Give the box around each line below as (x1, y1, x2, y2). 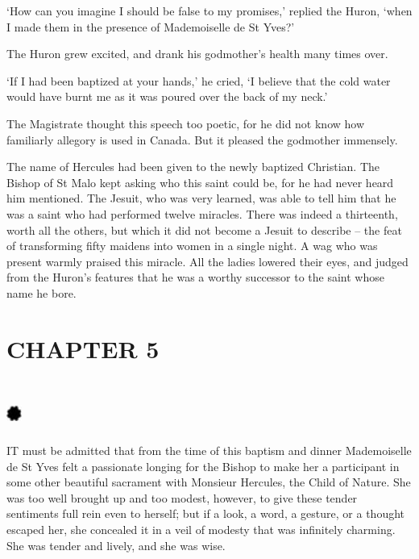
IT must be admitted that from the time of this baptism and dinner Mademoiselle (6, 442, 412, 458)
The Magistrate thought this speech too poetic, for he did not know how (6, 115, 365, 131)
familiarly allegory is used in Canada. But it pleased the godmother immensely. (6, 131, 398, 148)
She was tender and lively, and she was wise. (6, 536, 226, 553)
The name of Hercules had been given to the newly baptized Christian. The (6, 158, 380, 175)
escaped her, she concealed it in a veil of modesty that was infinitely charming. (6, 520, 396, 537)
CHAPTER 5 (6, 332, 160, 365)
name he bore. (6, 284, 77, 301)
